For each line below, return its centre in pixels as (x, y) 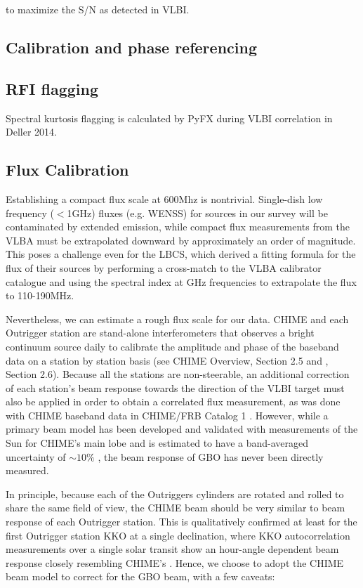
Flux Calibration (67, 170)
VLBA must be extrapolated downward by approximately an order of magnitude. (181, 240)
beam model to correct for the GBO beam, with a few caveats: (140, 576)
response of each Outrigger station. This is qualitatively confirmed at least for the (181, 522)
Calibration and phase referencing (131, 47)
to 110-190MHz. (40, 295)
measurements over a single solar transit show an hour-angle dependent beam (172, 549)
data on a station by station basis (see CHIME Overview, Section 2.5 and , (167, 360)
